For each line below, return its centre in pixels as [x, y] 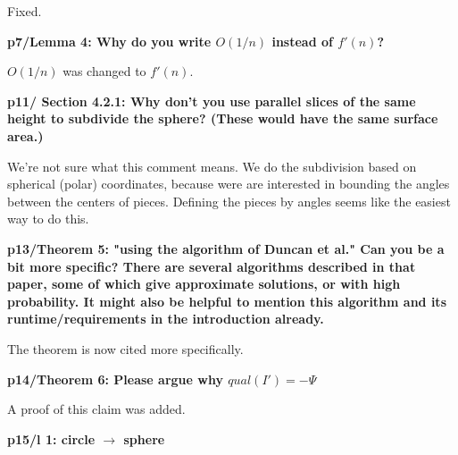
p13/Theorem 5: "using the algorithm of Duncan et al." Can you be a [226, 248]
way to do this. [48, 219]
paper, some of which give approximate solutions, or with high [204, 284]
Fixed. [25, 11]
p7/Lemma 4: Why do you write [109, 41]
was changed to [104, 71]
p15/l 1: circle [51, 438]
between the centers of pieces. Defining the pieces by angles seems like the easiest [229, 201]
